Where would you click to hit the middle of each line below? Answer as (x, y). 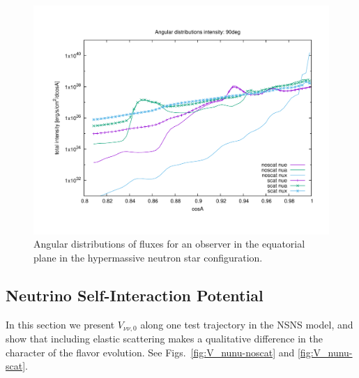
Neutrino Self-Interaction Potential (135, 295)
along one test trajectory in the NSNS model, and (247, 324)
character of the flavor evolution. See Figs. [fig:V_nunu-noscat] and (150, 352)
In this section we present (60, 324)
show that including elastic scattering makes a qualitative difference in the (164, 338)
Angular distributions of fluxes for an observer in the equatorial (169, 244)
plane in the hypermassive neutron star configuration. (148, 257)
